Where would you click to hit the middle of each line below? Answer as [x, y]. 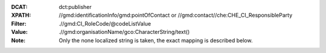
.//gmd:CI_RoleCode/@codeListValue [105, 23]
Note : [18, 40]
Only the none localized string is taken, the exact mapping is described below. [156, 40]
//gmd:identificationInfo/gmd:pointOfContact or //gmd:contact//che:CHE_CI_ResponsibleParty [176, 15]
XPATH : [21, 15]
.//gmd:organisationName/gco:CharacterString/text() [124, 32]
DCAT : [19, 7]
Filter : [19, 23]
